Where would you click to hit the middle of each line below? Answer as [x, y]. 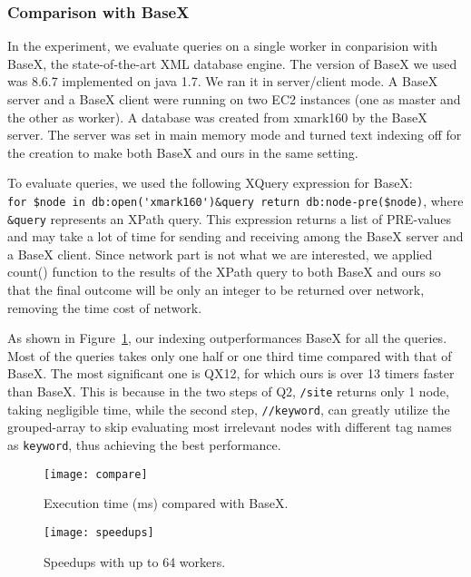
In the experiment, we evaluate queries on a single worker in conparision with [223, 46]
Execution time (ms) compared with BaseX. [166, 503]
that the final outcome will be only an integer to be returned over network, [216, 290]
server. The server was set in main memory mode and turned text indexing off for [235, 135]
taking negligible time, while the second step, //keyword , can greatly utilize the [229, 409]
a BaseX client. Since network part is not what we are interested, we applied [220, 254]
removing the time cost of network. [105, 307]
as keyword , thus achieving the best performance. [144, 444]
